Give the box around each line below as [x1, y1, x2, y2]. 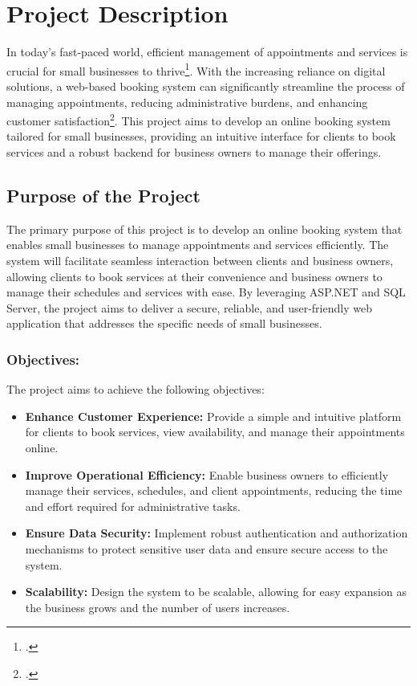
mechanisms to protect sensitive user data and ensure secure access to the [25, 540, 388, 557]
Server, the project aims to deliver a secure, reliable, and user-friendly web [6, 299, 372, 316]
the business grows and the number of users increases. [25, 598, 290, 615]
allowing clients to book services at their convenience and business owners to [6, 267, 383, 284]
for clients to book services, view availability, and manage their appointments [25, 423, 405, 440]
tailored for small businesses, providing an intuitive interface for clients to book [6, 128, 396, 145]
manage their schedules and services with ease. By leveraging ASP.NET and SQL [6, 284, 406, 300]
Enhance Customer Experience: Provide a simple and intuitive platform [25, 407, 402, 424]
